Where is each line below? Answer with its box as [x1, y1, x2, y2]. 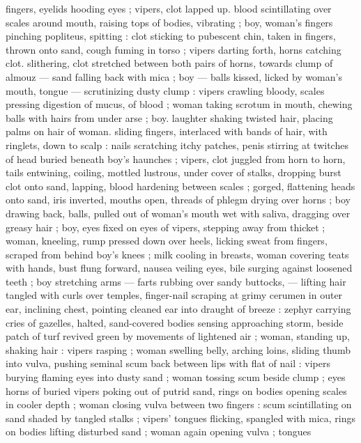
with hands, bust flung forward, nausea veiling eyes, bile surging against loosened [6, 261, 353, 275]
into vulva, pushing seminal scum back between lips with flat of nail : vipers [6, 356, 330, 371]
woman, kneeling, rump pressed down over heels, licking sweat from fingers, [6, 233, 328, 248]
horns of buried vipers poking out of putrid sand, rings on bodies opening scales [6, 383, 347, 398]
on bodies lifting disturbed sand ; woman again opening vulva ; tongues [6, 424, 312, 439]
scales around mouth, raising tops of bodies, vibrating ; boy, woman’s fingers [6, 15, 333, 29]
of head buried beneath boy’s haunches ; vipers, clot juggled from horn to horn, [6, 151, 346, 166]
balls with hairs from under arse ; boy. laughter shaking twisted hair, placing [6, 110, 333, 125]
